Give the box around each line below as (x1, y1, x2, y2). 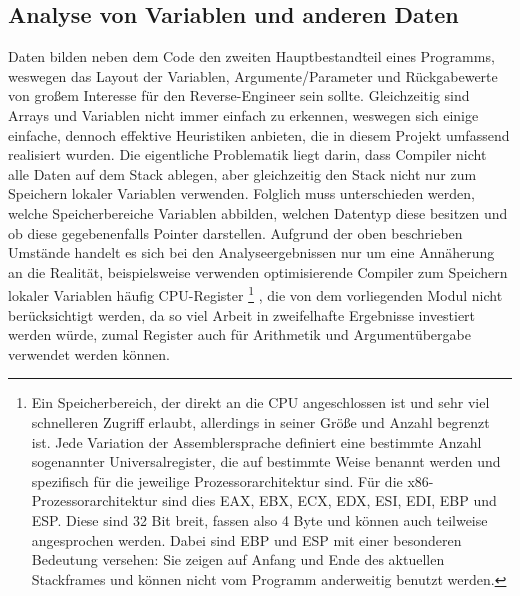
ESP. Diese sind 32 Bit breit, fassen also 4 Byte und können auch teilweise (31, 509, 488, 530)
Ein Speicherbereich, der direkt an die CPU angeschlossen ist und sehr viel (31, 392, 490, 413)
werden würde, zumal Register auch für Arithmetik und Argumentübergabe (8, 324, 471, 345)
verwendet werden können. (8, 343, 170, 364)
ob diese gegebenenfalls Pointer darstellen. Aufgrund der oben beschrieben (8, 222, 463, 243)
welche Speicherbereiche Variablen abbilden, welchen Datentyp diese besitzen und (8, 202, 508, 223)
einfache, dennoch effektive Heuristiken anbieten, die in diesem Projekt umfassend (8, 124, 510, 145)
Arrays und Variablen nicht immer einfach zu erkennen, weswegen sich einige (8, 104, 479, 125)
